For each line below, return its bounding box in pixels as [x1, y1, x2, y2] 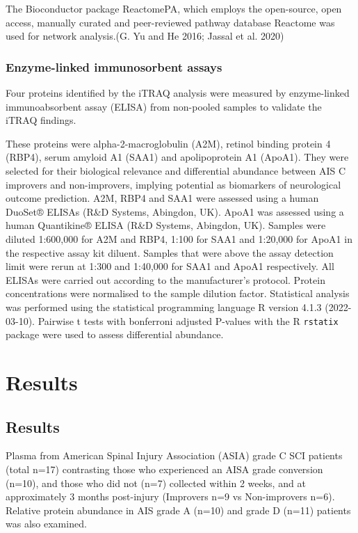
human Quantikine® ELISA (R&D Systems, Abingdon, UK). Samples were [6, 218, 326, 232]
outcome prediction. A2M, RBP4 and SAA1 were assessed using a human [6, 191, 319, 205]
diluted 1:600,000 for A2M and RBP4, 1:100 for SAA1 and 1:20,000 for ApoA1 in [6, 231, 352, 246]
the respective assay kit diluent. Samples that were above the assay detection [6, 245, 334, 260]
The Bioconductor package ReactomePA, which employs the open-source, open [6, 1, 342, 15]
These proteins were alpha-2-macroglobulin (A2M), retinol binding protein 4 [6, 136, 331, 150]
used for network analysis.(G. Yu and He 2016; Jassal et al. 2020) [6, 29, 284, 43]
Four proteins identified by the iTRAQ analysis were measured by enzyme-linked [6, 86, 350, 100]
